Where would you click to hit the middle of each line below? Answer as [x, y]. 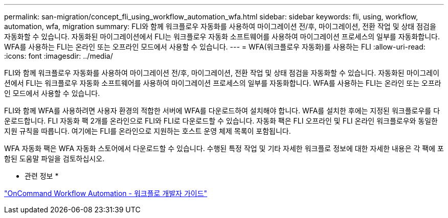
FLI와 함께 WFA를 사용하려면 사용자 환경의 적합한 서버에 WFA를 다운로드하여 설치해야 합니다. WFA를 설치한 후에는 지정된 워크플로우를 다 [222, 111]
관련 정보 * [42, 176]
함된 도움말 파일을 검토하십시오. [54, 159]
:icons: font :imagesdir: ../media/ [59, 56]
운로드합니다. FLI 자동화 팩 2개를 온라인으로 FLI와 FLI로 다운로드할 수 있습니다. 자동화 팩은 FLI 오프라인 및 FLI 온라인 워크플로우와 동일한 [221, 121]
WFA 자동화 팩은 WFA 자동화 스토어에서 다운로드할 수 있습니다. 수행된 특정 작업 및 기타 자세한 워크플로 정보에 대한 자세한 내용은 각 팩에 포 [224, 148]
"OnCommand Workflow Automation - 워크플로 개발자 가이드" [106, 193]
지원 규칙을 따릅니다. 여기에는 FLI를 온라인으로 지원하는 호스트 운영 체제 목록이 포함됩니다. [148, 131]
